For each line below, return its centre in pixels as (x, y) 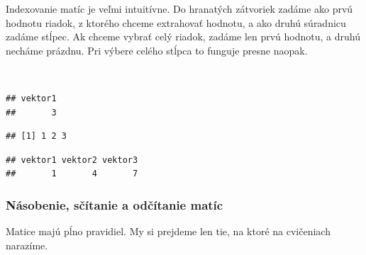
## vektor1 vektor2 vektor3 (72, 160)
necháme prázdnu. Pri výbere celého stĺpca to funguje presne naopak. (157, 50)
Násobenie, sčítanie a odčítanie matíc (115, 204)
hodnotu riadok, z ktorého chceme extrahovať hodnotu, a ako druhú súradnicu (176, 22)
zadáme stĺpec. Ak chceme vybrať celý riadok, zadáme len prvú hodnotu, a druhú (183, 36)
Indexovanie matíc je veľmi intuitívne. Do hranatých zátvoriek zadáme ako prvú (179, 8)
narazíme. (27, 245)
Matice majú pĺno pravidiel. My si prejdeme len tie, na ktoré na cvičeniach (168, 231)
